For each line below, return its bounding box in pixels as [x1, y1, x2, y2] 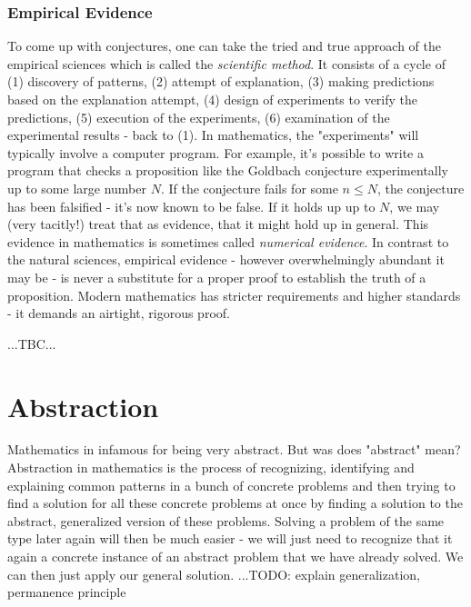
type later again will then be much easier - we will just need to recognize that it [7, 529, 453, 548]
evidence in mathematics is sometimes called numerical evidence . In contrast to [7, 232, 449, 251]
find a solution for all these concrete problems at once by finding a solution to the [7, 493, 463, 512]
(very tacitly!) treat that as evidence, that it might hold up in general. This [7, 214, 429, 234]
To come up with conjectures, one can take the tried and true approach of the [7, 36, 441, 55]
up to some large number [7, 178, 146, 197]
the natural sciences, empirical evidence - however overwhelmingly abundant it [7, 250, 445, 269]
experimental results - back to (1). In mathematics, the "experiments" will [7, 125, 419, 144]
